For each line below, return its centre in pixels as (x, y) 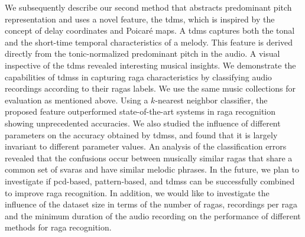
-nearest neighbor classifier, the (211, 100)
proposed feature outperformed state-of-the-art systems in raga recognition (140, 111)
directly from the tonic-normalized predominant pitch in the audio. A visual (142, 53)
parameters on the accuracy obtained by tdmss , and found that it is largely (141, 134)
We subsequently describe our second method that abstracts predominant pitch (148, 7)
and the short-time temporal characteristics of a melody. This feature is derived (149, 42)
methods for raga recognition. (58, 227)
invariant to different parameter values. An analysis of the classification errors (146, 146)
